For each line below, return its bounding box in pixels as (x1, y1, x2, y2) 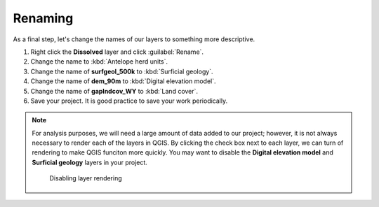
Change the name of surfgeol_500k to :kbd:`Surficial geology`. (30, 67, 213, 76)
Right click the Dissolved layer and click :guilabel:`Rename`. (30, 48, 204, 56)
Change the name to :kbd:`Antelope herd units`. (30, 57, 168, 66)
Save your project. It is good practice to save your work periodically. (30, 97, 228, 105)
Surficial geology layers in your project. (32, 158, 147, 166)
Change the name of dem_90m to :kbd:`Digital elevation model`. (30, 77, 217, 85)
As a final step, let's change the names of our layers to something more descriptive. (13, 35, 255, 43)
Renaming (13, 10, 74, 26)
